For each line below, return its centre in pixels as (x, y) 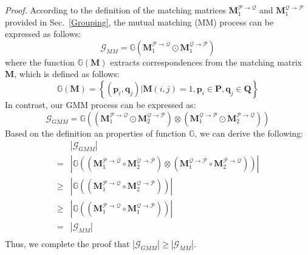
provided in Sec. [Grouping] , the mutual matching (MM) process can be (139, 22)
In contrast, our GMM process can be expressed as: (101, 104)
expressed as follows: (43, 34)
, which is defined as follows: (67, 74)
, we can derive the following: (249, 133)
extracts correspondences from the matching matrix (206, 62)
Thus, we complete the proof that (67, 244)
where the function (40, 62)
